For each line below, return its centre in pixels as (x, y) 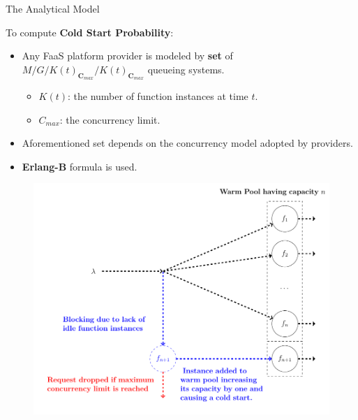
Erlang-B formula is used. (80, 166)
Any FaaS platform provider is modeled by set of (127, 56)
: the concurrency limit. (110, 119)
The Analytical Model (53, 8)
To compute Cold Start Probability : (90, 32)
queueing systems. (186, 69)
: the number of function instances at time (158, 95)
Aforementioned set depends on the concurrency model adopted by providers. (187, 143)
